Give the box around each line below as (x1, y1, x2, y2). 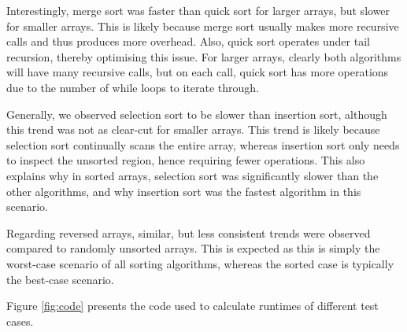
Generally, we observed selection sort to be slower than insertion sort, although (6, 105, 387, 122)
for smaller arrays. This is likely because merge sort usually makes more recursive (6, 17, 399, 34)
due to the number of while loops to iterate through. (6, 79, 260, 95)
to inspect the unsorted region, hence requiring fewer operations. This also (6, 152, 365, 168)
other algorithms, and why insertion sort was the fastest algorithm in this (6, 183, 361, 199)
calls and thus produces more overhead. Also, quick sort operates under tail (6, 33, 370, 50)
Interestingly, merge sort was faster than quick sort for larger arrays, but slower (6, 2, 390, 18)
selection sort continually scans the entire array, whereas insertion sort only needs (6, 136, 400, 153)
